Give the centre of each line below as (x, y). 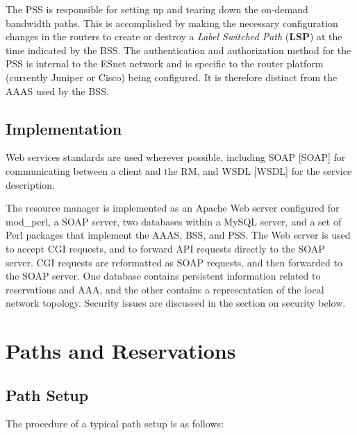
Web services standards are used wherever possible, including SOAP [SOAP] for (176, 157)
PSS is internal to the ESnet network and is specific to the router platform (165, 63)
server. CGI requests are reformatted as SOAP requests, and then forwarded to (174, 262)
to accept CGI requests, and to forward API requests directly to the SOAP (165, 248)
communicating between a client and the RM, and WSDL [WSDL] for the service (179, 170)
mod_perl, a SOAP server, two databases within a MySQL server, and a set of (174, 221)
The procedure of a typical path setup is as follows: (115, 424)
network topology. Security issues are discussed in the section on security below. (176, 303)
